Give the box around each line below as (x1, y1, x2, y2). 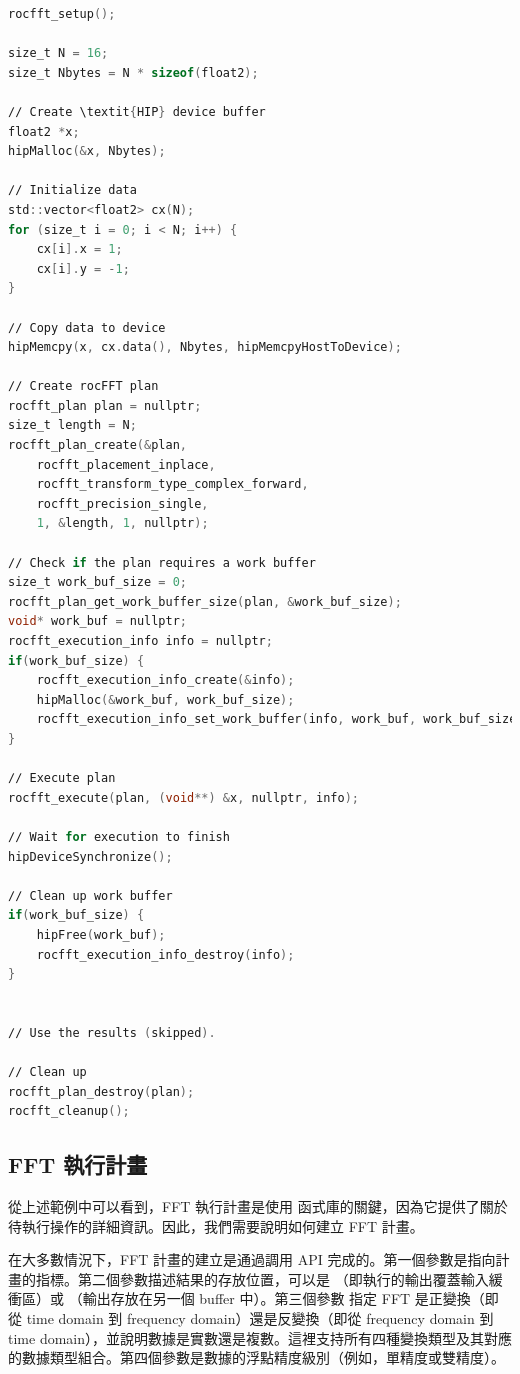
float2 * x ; (8, 124, 80, 139)
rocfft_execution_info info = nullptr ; (8, 634, 273, 648)
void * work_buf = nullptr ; (8, 614, 188, 629)
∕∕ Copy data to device (8, 320, 166, 335)
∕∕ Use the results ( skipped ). (8, 1025, 216, 1040)
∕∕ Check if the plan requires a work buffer (8, 555, 316, 570)
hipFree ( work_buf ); (36, 927, 166, 942)
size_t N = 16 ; (8, 46, 109, 61)
